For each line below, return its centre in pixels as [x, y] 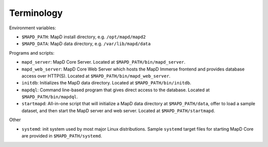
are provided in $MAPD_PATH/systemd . [62, 136]
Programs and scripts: [32, 53]
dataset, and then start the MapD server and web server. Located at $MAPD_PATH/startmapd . [118, 110]
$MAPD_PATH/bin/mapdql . [50, 97]
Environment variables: [33, 28]
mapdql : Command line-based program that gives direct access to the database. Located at [116, 90]
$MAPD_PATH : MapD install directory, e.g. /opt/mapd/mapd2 [84, 37]
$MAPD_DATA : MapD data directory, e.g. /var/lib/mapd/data [86, 44]
